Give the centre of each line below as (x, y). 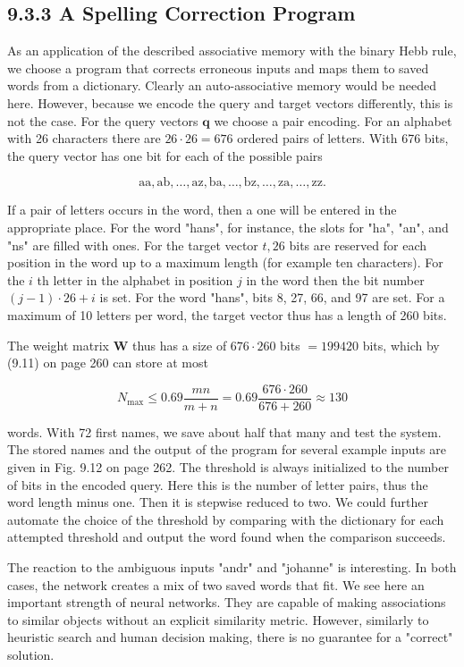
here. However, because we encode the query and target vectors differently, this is (230, 102)
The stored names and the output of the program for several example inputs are (227, 449)
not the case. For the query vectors (103, 120)
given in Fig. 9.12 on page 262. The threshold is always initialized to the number (228, 466)
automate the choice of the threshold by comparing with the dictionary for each (226, 519)
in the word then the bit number (335, 279)
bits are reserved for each (358, 245)
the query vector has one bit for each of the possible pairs (165, 155)
